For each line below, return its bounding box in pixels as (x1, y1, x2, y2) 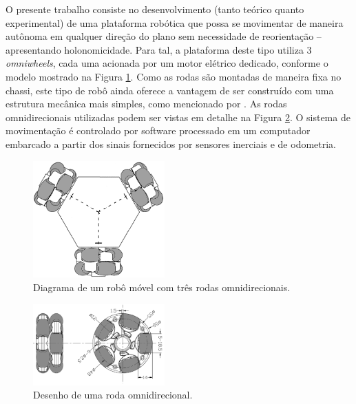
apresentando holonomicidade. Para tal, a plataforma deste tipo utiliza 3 (6, 42, 312, 56)
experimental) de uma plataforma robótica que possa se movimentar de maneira (6, 15, 344, 30)
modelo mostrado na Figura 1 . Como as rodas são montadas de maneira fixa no (6, 69, 342, 83)
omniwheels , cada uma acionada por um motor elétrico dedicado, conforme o (6, 56, 328, 70)
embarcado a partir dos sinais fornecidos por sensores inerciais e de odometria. (6, 136, 337, 151)
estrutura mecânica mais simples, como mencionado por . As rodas (6, 96, 287, 111)
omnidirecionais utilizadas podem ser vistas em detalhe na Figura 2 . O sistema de (6, 109, 350, 124)
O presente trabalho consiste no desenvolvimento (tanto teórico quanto (6, 2, 304, 16)
